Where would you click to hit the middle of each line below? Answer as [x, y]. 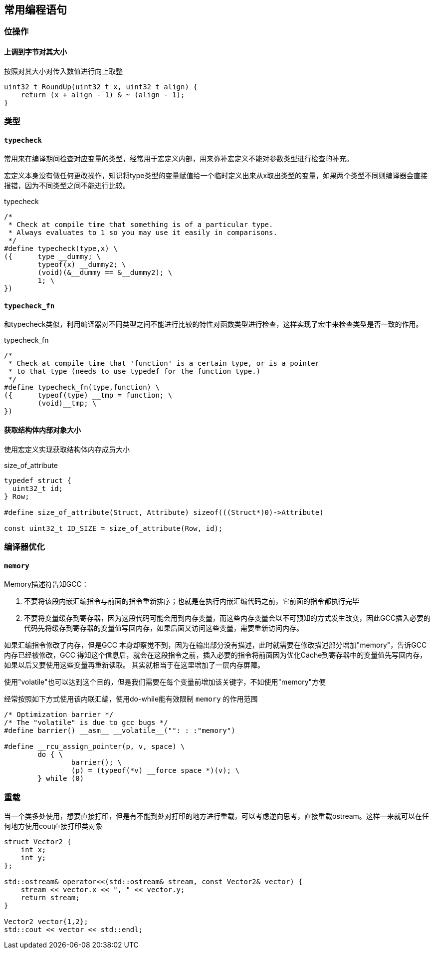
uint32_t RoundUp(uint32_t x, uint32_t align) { [101, 87]
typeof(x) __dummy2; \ [82, 265]
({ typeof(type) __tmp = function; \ [88, 395]
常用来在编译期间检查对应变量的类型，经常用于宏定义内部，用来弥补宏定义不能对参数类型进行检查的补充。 [179, 159]
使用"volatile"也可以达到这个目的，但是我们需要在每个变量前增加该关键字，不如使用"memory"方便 [165, 682]
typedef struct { [38, 480]
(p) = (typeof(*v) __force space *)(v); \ [155, 771]
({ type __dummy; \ [52, 257]
